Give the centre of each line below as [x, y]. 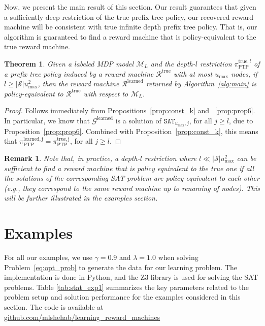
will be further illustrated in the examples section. [81, 198]
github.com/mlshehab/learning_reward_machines [82, 317]
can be [246, 158]
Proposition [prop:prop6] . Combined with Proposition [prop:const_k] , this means [131, 131]
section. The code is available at [54, 307]
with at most [193, 73]
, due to [241, 120]
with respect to [106, 93]
